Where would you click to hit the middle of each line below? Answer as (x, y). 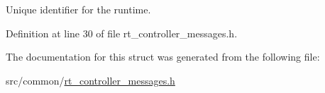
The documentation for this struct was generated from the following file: (163, 57)
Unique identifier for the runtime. (78, 9)
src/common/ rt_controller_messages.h (90, 80)
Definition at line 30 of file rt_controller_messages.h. (122, 33)
